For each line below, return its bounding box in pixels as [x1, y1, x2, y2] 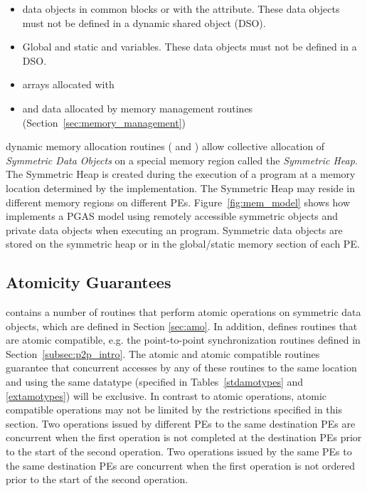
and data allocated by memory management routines [22, 100, 253, 115]
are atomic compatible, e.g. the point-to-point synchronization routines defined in [6, 332, 361, 347]
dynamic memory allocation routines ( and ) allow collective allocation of [6, 139, 325, 154]
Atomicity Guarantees [6, 271, 171, 293]
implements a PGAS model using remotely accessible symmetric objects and [6, 208, 339, 223]
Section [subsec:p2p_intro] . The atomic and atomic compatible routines [6, 346, 320, 361]
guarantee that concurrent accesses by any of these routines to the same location [6, 360, 357, 375]
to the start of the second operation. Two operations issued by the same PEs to [6, 444, 352, 459]
